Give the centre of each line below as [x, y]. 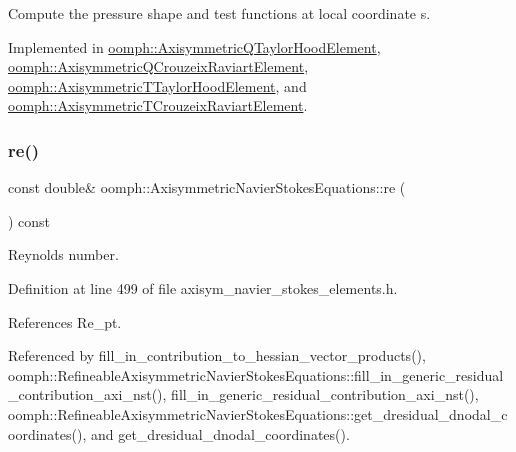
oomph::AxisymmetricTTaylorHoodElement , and [157, 85]
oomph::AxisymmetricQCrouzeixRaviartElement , [158, 66]
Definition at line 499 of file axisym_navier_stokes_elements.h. [203, 287]
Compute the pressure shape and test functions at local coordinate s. [219, 13]
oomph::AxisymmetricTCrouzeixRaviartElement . [158, 105]
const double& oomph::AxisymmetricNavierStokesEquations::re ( [207, 187]
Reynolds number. [63, 254]
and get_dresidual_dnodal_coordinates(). [220, 433]
